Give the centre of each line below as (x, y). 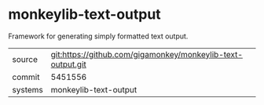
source (25, 59)
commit (26, 77)
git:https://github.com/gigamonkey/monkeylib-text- (147, 54)
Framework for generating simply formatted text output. (98, 36)
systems (27, 89)
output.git (68, 64)
